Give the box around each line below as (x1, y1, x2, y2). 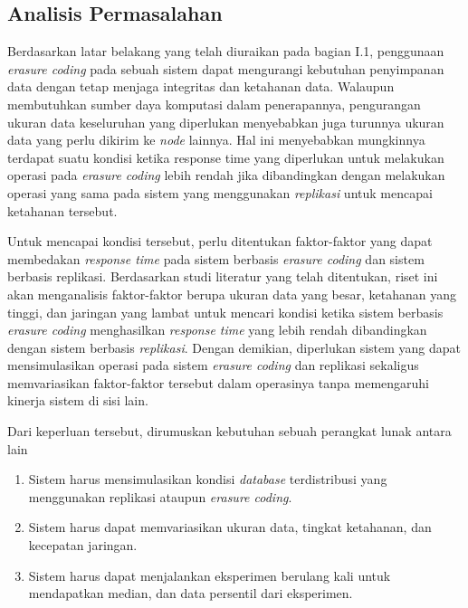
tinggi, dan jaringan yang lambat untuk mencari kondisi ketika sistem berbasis (7, 302, 444, 321)
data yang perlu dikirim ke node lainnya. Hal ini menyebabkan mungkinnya (7, 130, 425, 149)
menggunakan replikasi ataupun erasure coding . (28, 487, 292, 506)
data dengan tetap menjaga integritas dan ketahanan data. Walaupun (7, 77, 395, 96)
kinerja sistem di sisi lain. (7, 391, 148, 410)
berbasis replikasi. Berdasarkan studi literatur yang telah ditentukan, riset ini (7, 267, 438, 286)
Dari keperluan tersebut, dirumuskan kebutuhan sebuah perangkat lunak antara (7, 422, 452, 441)
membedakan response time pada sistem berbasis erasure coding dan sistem (7, 249, 425, 268)
